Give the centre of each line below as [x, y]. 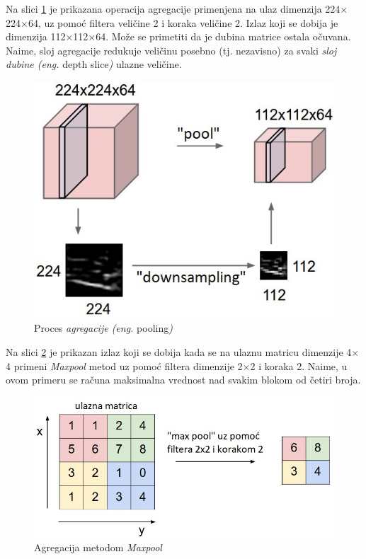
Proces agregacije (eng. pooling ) [103, 328]
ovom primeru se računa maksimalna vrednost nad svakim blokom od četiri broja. [183, 380]
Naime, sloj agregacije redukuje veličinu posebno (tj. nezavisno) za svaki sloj [171, 50]
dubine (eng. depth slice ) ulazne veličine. [94, 64]
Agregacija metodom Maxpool [98, 547]
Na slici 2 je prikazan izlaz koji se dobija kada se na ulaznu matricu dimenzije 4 [179, 352]
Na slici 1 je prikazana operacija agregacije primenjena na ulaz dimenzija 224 [173, 8]
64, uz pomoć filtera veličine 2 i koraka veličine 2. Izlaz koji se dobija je [183, 22]
